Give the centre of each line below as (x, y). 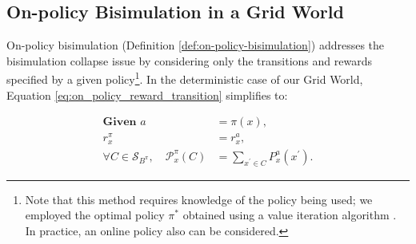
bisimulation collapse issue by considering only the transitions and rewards (189, 60)
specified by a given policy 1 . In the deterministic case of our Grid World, (185, 78)
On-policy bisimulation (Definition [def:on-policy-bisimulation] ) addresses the (196, 45)
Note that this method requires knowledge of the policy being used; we (199, 199)
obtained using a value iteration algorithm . (290, 215)
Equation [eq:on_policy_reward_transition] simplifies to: (147, 94)
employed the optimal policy (95, 215)
